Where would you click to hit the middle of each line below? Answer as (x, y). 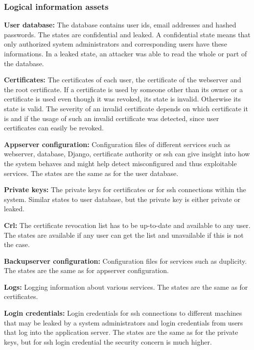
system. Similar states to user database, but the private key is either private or (122, 199)
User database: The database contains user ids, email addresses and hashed (120, 25)
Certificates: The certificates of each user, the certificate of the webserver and (123, 80)
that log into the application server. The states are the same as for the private (121, 332)
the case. (17, 244)
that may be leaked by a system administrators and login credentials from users (124, 322)
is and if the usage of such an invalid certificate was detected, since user (112, 118)
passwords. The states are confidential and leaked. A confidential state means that (127, 34)
